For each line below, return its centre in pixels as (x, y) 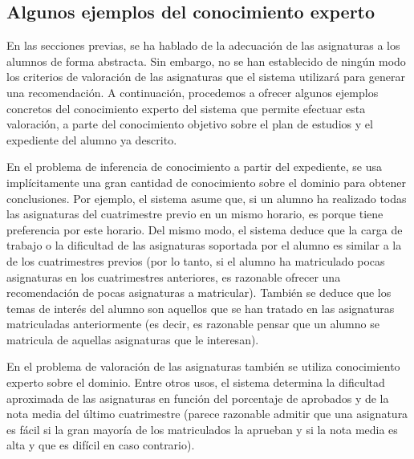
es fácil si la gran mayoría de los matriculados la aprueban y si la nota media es (202, 429)
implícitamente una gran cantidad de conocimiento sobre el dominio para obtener (207, 182)
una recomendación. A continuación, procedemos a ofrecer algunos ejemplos (193, 92)
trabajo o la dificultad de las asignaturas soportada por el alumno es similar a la (204, 245)
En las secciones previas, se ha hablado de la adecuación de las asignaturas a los (203, 45)
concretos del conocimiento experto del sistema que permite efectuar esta (186, 108)
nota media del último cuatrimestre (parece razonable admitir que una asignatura (207, 414)
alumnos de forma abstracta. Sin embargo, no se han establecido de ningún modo (206, 61)
